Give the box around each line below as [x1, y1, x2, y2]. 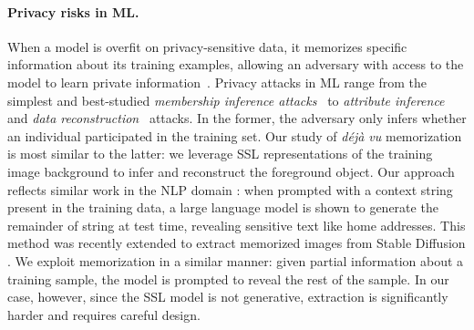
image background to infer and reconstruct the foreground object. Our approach [7, 161, 455, 180]
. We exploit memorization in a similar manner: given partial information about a [7, 251, 464, 270]
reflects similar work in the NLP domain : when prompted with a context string [7, 180, 453, 199]
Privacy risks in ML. [7, 2, 139, 21]
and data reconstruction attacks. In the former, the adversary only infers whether [7, 108, 467, 128]
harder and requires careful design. [7, 304, 201, 324]
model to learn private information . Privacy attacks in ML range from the [7, 72, 428, 91]
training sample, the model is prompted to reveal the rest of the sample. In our [7, 269, 449, 288]
